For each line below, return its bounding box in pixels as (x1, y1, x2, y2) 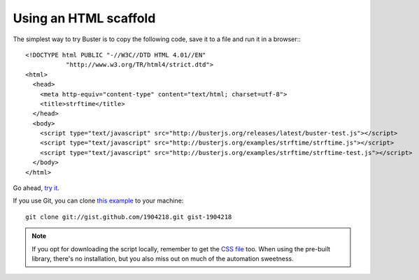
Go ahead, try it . (13, 184, 59, 192)
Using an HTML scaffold (13, 10, 156, 26)
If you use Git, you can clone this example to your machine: (13, 196, 184, 205)
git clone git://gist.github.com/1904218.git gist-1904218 (25, 213, 232, 221)
